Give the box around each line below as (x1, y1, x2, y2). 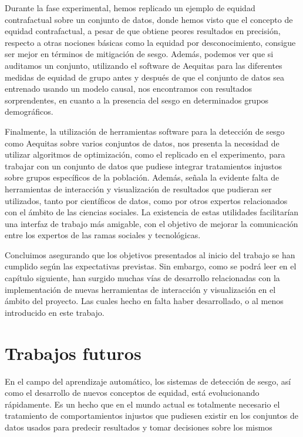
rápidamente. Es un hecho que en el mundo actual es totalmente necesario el (5, 398, 280, 410)
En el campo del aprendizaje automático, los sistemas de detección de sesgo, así (5, 375, 291, 387)
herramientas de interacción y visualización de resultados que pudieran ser (5, 182, 272, 195)
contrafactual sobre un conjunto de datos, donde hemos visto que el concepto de (5, 13, 293, 25)
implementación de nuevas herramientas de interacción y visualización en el (5, 283, 276, 295)
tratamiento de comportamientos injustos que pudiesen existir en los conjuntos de (5, 409, 298, 422)
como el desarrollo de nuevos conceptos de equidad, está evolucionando (5, 386, 260, 399)
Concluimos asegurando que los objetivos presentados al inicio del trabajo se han (5, 248, 295, 261)
